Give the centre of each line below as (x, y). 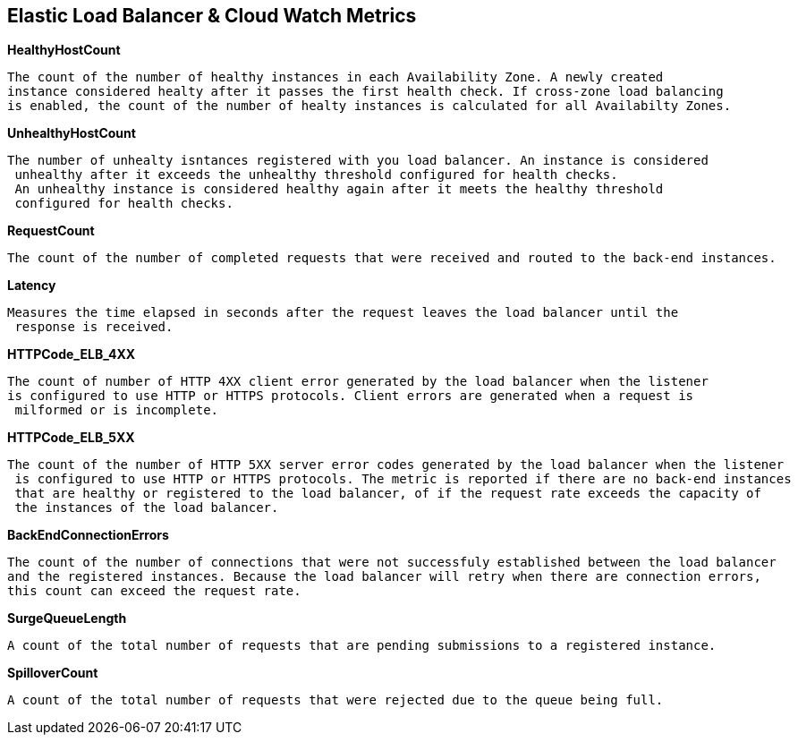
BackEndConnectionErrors (88, 535)
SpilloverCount (53, 673)
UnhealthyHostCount (72, 133)
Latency (32, 286)
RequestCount (51, 231)
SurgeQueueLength (67, 618)
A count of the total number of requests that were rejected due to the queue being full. (335, 700)
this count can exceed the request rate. (154, 591)
